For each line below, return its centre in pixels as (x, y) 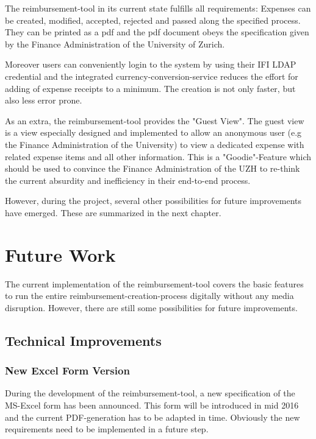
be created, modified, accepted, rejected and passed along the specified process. (153, 20)
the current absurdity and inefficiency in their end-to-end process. (128, 180)
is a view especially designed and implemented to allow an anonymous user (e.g (153, 132)
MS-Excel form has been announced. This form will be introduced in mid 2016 (152, 405)
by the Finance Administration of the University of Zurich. (115, 44)
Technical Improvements (83, 340)
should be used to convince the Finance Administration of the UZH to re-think (153, 168)
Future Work (60, 254)
